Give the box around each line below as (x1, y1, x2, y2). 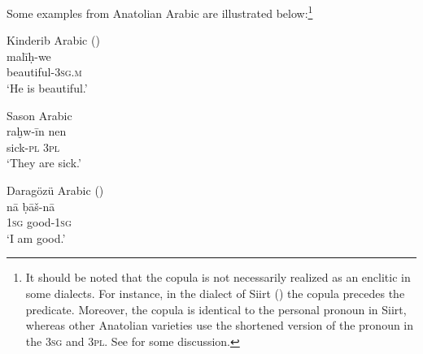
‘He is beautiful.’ (7, 80, 88, 97)
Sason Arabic (7, 106, 72, 123)
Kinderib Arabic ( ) (7, 32, 100, 49)
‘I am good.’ (7, 229, 66, 246)
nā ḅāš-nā (7, 197, 55, 214)
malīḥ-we (7, 47, 51, 64)
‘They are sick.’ (7, 154, 81, 171)
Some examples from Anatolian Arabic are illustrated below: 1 (7, 2, 313, 21)
